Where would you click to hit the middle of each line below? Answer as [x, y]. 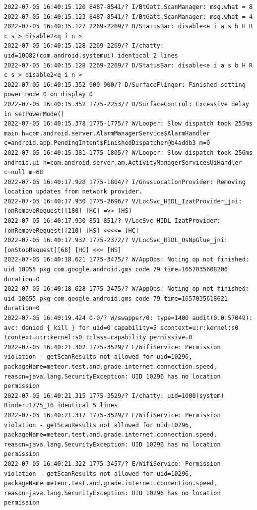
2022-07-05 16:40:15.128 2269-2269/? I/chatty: [84, 46]
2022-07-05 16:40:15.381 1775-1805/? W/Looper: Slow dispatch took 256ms [128, 153]
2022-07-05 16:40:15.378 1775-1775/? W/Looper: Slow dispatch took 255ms [128, 124]
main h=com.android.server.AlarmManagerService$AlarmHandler [107, 133]
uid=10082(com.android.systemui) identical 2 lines [91, 55]
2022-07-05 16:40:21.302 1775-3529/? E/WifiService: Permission [112, 347]
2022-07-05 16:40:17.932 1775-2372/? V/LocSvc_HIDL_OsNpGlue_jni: [116, 240]
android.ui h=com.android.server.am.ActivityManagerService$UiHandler [123, 162]
